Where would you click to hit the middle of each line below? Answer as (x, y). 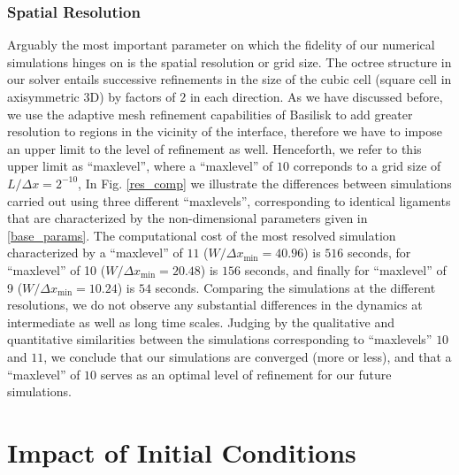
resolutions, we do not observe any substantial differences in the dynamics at (215, 305)
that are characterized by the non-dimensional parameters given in (187, 218)
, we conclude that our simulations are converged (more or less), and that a (248, 356)
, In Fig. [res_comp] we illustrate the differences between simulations (265, 183)
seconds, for (379, 253)
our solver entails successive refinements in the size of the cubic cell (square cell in (229, 79)
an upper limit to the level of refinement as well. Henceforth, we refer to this (214, 148)
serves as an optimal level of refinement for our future (246, 374)
